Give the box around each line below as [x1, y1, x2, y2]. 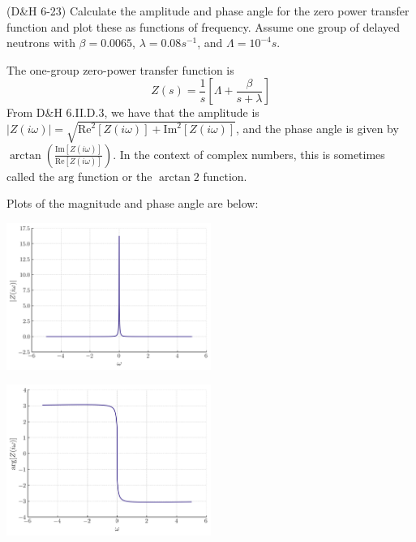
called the [6, 167, 55, 184]
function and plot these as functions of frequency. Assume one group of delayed [6, 18, 401, 35]
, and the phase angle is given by [236, 120, 399, 137]
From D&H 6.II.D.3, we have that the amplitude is [6, 104, 259, 121]
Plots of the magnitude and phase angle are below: [6, 195, 259, 212]
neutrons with [6, 34, 75, 51]
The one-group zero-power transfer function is [6, 61, 234, 78]
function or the [77, 167, 152, 184]
